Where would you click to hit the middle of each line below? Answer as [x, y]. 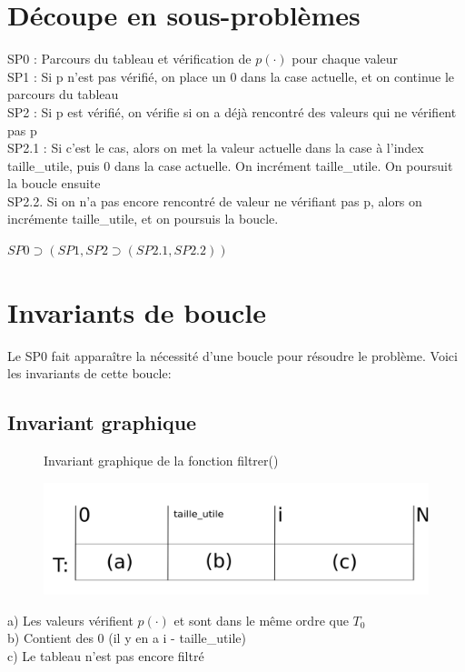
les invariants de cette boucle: [89, 373]
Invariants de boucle [137, 311]
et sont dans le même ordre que [261, 620]
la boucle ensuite [54, 183]
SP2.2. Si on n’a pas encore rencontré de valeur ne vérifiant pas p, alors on [215, 201]
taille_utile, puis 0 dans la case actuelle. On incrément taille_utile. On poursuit [230, 165]
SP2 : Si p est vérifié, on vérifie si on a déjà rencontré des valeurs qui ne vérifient [232, 111]
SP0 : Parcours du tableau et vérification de [129, 59]
